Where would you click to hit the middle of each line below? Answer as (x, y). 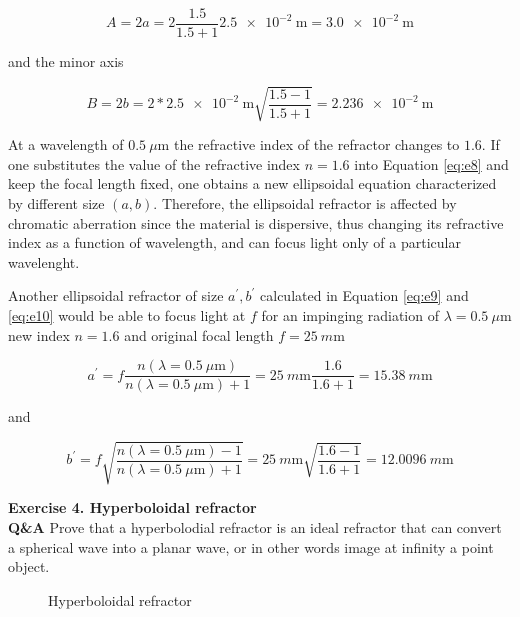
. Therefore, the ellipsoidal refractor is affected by (305, 202)
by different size (56, 202)
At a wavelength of (66, 144)
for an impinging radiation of (350, 314)
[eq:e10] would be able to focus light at (127, 314)
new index (39, 334)
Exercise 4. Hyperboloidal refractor (132, 507)
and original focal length (199, 334)
